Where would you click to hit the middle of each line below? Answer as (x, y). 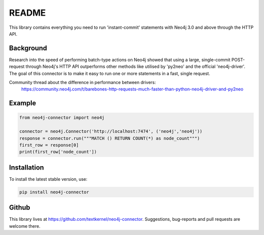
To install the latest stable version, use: (48, 179)
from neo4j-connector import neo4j (62, 118)
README (27, 13)
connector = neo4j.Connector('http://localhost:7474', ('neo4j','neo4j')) (111, 131)
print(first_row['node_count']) (58, 152)
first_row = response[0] (49, 145)
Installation (26, 167)
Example (22, 103)
